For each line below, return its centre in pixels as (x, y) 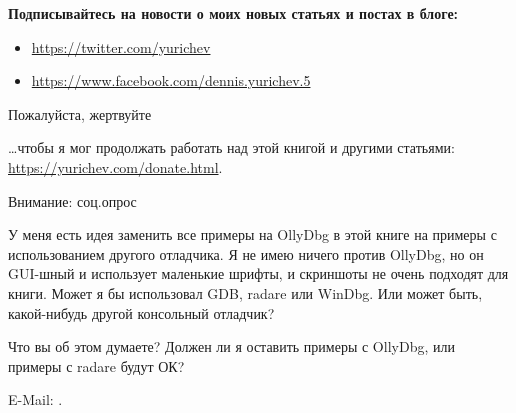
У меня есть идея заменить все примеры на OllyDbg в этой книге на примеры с (252, 234)
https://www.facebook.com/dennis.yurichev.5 (171, 80)
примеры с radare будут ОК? (96, 365)
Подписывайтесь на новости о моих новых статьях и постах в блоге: (233, 13)
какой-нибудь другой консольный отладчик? (141, 312)
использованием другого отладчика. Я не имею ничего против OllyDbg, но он (246, 253)
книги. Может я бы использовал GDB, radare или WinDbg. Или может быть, (245, 292)
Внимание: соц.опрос (72, 200)
